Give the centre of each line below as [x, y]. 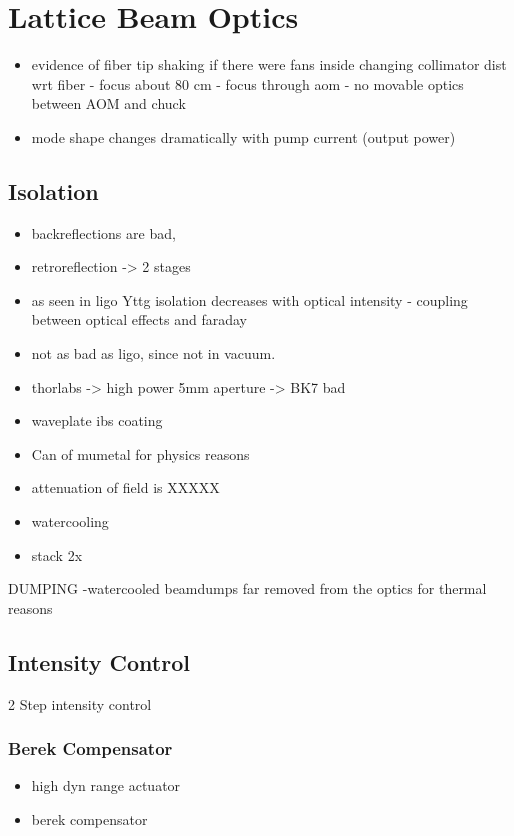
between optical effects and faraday [139, 319]
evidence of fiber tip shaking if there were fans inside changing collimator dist [269, 64]
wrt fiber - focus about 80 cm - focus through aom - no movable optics [247, 83]
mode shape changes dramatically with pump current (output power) [243, 136]
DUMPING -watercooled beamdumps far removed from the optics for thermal [247, 588]
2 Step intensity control [80, 703]
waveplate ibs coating [97, 420]
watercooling [70, 521]
